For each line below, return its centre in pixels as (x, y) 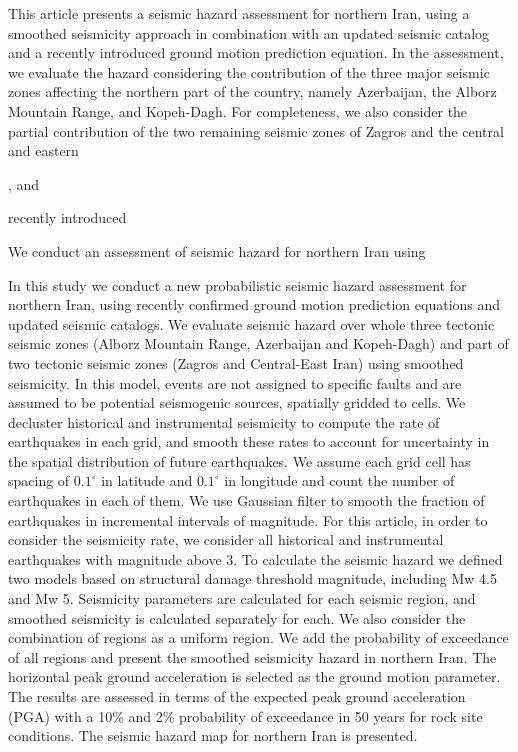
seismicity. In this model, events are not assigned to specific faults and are (235, 382)
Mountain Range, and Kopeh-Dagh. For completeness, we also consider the (238, 110)
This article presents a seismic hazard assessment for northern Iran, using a (239, 13)
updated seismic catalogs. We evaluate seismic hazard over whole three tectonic (251, 323)
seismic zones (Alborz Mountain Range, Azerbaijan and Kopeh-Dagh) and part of (258, 343)
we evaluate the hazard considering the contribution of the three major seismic (249, 71)
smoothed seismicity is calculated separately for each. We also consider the (237, 617)
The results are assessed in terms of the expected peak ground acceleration (237, 696)
